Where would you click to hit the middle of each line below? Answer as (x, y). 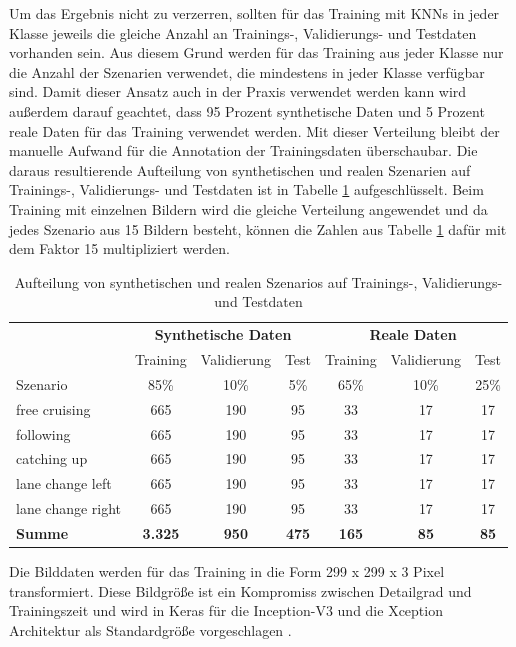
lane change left (64, 483)
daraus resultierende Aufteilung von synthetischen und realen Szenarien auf (240, 169)
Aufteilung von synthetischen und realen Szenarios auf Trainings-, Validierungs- (258, 281)
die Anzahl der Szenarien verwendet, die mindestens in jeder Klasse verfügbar (247, 71)
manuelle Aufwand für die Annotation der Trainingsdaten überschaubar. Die (243, 150)
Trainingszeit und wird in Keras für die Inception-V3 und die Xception (226, 610)
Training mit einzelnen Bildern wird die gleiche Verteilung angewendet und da (248, 208)
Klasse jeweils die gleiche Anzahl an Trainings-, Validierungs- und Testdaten (243, 32)
